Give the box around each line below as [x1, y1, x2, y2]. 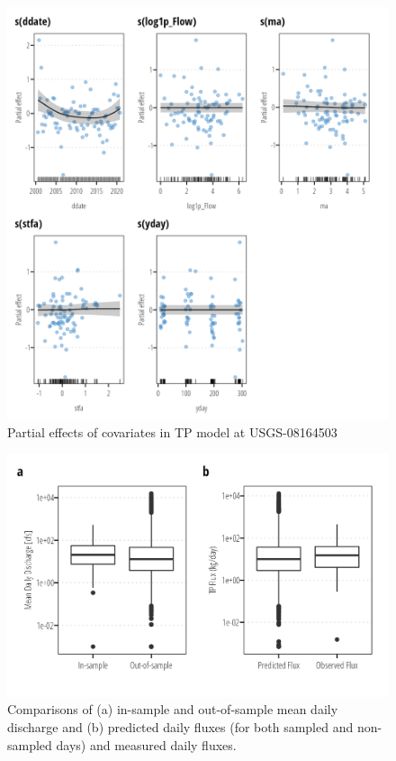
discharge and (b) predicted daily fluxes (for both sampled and [7, 717, 354, 736]
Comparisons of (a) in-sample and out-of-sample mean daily [7, 700, 338, 719]
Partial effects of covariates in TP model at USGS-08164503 [7, 422, 337, 441]
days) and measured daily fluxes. [56, 735, 237, 754]
